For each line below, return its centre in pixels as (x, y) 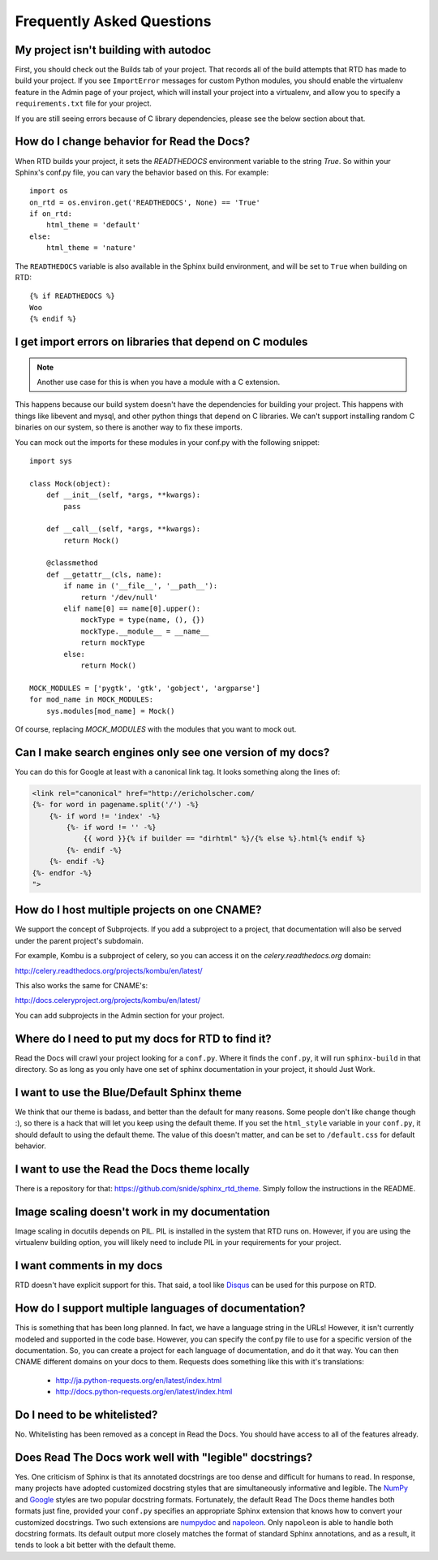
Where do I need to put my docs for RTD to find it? (143, 1038)
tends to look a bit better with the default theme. (95, 1545)
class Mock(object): (70, 484)
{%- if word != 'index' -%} (105, 816)
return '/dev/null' (119, 597)
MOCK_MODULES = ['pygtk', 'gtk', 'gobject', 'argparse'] (145, 688)
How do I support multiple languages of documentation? (160, 1309)
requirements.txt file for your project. (83, 104)
